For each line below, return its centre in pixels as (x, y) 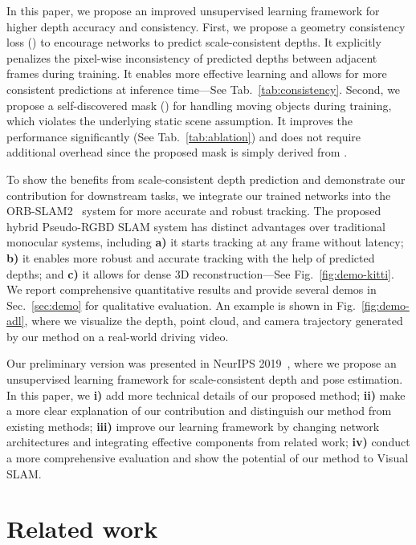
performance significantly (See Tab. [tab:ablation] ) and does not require (184, 136)
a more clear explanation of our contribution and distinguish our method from (199, 411)
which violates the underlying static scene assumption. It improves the (180, 121)
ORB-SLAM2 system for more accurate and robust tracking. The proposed (194, 211)
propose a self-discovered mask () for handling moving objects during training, (199, 105)
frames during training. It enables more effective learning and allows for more (197, 73)
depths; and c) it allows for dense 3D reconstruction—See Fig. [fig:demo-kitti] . (200, 273)
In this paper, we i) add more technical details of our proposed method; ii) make (206, 395)
